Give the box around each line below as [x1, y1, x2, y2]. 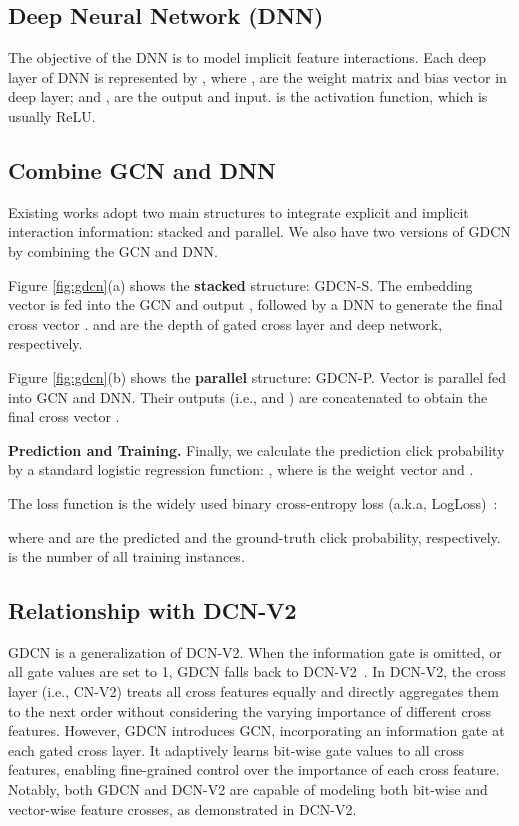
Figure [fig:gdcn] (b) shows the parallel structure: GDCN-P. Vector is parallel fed [8, 366, 507, 387]
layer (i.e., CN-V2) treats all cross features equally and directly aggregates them [8, 681, 499, 702]
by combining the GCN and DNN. [8, 240, 218, 261]
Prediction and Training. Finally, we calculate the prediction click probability [8, 439, 505, 460]
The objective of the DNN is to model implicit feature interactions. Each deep [8, 47, 487, 68]
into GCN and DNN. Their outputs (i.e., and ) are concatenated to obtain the [8, 386, 488, 407]
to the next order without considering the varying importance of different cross [8, 700, 492, 721]
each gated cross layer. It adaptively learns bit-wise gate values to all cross [8, 739, 465, 760]
